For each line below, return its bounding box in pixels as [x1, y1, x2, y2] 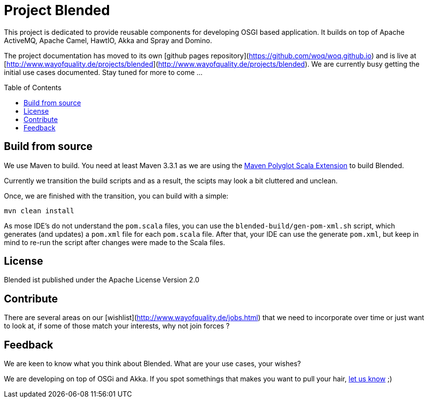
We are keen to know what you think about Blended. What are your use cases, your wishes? [4, 359, 301, 368]
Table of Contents [4, 83, 62, 92]
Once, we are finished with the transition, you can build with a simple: [4, 191, 229, 200]
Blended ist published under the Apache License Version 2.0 [4, 276, 200, 284]
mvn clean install [4, 206, 75, 215]
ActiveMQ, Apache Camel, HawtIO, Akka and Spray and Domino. [4, 36, 212, 45]
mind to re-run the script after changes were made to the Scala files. [4, 238, 225, 247]
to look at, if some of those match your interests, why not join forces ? [4, 322, 230, 330]
